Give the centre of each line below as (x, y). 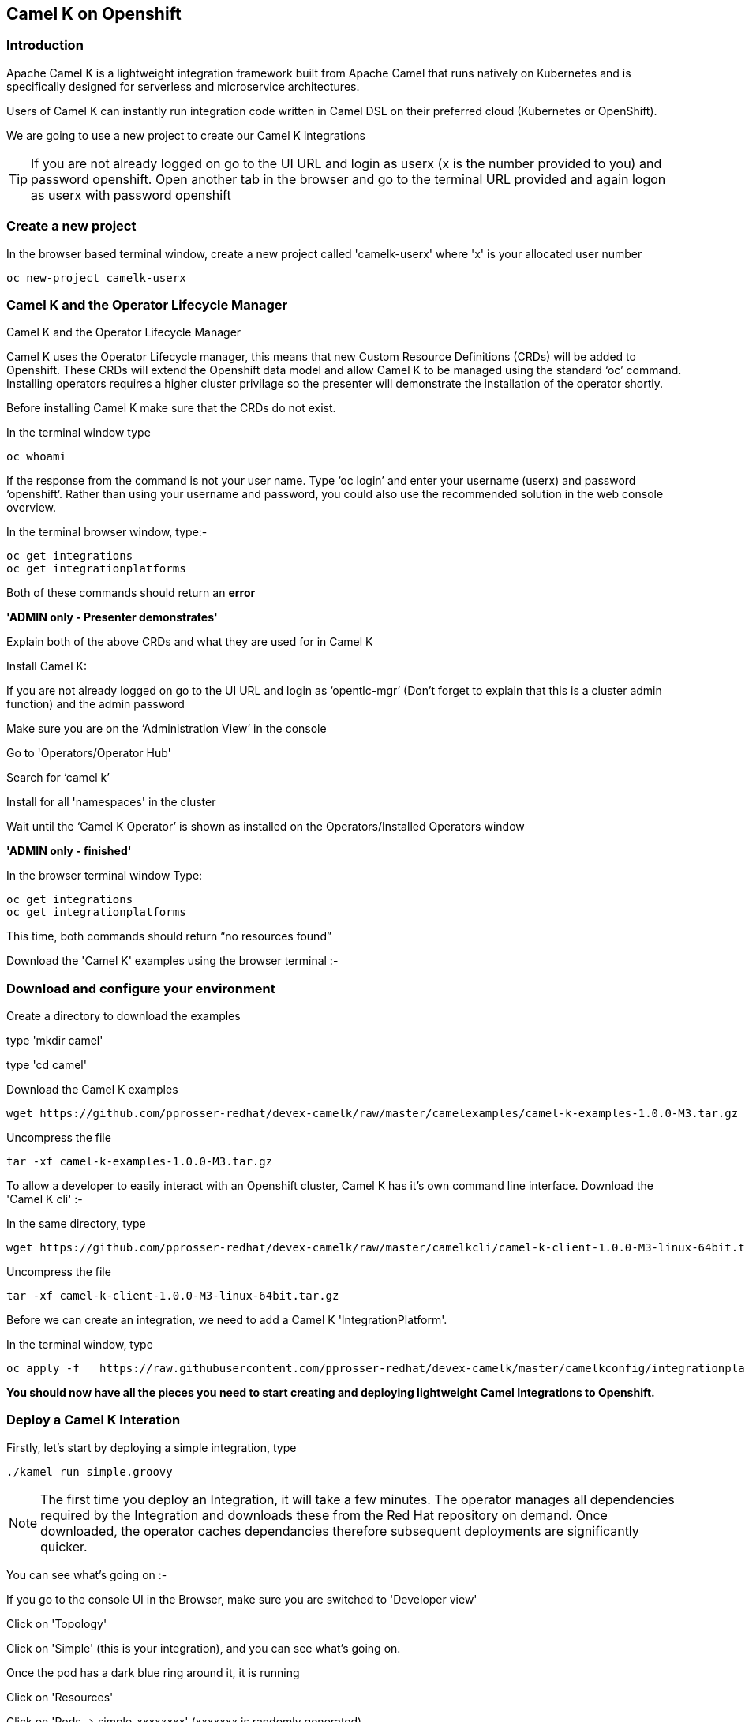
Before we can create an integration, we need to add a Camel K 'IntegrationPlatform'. (227, 1320)
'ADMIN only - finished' (69, 851)
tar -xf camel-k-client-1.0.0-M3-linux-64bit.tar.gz (173, 1296)
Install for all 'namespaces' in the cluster (111, 802)
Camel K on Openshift (94, 14)
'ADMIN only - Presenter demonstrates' (112, 617)
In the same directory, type (76, 1224)
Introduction (45, 45)
